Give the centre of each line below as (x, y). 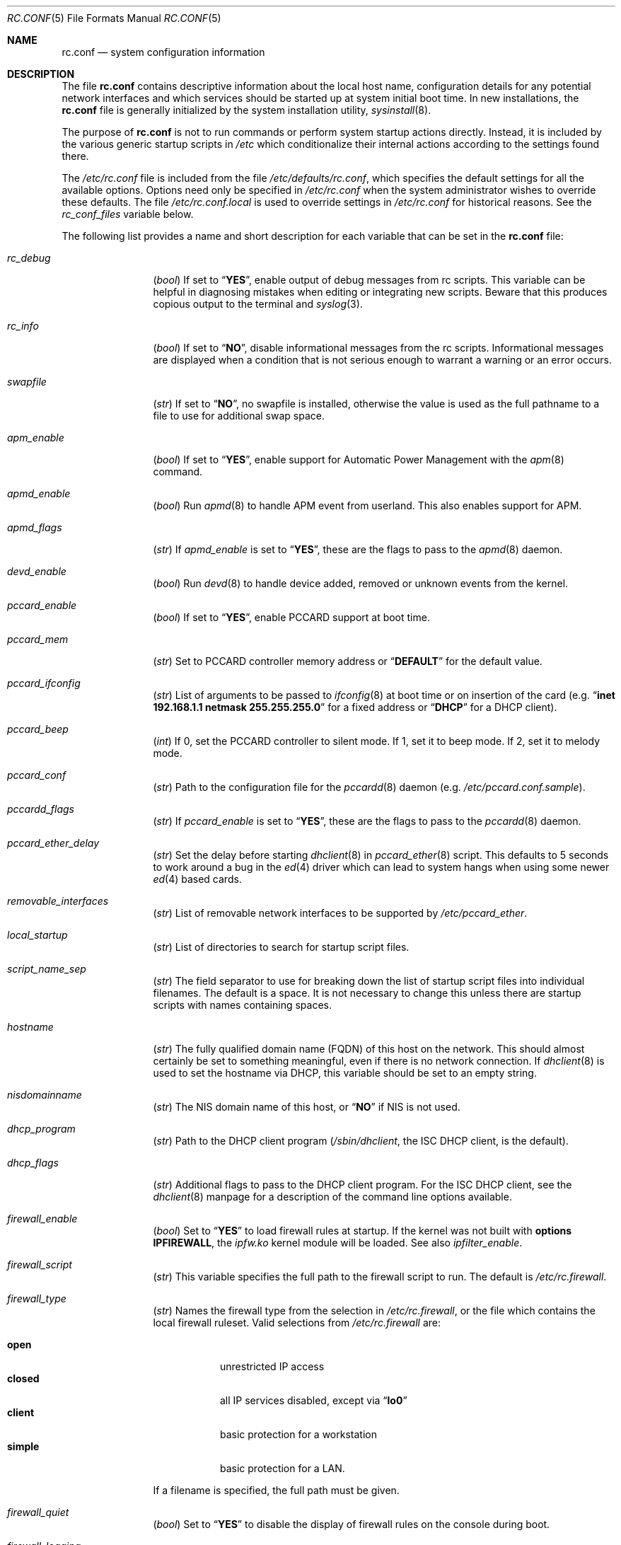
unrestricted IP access (272, 1366)
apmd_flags (35, 527)
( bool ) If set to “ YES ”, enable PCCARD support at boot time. (291, 617)
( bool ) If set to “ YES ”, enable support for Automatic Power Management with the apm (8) (359, 459)
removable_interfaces (58, 901)
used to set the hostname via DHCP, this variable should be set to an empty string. (345, 1073)
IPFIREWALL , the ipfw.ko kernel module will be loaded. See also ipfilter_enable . (338, 1243)
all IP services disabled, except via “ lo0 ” (314, 1400)
